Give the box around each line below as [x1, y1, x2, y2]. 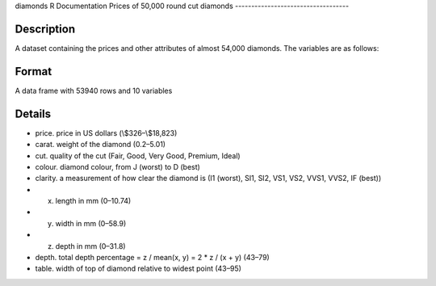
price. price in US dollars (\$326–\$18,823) [35, 128, 178, 137]
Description [15, 22, 76, 36]
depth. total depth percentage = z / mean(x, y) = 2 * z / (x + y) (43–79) [35, 253, 270, 263]
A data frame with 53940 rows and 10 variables [15, 86, 173, 95]
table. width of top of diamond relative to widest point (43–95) [35, 263, 242, 274]
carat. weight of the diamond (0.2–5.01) [35, 140, 166, 149]
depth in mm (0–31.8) [55, 241, 126, 250]
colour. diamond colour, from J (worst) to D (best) [35, 162, 201, 171]
